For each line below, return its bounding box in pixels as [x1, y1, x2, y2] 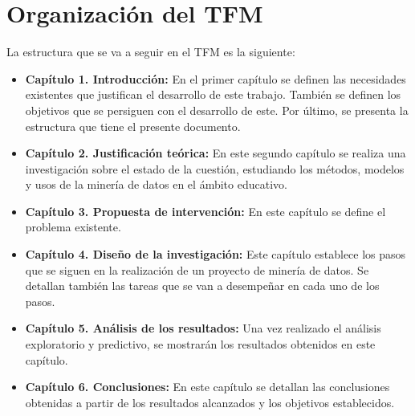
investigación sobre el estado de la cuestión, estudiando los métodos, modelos [25, 160, 405, 177]
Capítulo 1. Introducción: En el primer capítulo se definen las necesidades [25, 70, 406, 87]
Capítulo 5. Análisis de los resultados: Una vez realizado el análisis [25, 320, 381, 336]
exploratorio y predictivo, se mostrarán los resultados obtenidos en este [25, 336, 376, 353]
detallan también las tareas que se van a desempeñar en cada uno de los [25, 277, 380, 294]
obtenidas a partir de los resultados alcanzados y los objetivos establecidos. [25, 394, 395, 410]
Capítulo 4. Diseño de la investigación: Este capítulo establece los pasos [25, 246, 406, 263]
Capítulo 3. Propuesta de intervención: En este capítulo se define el [25, 202, 386, 219]
